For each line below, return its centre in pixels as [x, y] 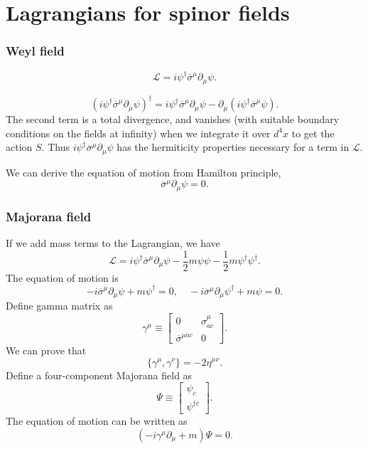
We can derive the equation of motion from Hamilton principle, [144, 172]
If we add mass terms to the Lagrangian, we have [113, 242]
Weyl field [35, 51]
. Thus [55, 147]
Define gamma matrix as [59, 306]
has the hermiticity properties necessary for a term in [233, 147]
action [19, 147]
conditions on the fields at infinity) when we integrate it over [138, 133]
